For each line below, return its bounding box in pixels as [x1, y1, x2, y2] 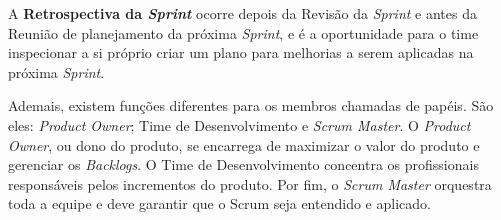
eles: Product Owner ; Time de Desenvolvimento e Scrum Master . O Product [8, 114, 471, 135]
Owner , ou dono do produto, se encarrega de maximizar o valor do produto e [8, 134, 480, 155]
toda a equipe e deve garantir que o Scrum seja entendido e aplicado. [8, 193, 431, 214]
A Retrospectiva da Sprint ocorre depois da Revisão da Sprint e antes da [8, 3, 477, 23]
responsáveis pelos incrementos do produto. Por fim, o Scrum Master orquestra [8, 173, 492, 194]
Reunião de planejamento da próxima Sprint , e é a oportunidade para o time [8, 22, 479, 43]
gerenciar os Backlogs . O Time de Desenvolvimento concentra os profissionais [8, 154, 479, 175]
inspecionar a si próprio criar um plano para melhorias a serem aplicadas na [8, 42, 474, 63]
